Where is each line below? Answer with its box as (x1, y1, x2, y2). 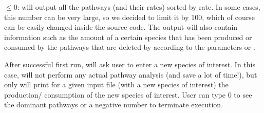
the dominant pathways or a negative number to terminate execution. (4, 99, 223, 110)
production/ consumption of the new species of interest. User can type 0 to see (4, 89, 252, 100)
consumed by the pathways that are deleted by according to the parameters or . (4, 42, 255, 52)
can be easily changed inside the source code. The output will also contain (4, 22, 238, 32)
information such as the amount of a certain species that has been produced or (4, 31, 252, 42)
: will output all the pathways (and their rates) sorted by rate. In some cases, (17, 2, 260, 12)
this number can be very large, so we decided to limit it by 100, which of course (4, 11, 255, 22)
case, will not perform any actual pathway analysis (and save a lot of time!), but (4, 69, 257, 80)
